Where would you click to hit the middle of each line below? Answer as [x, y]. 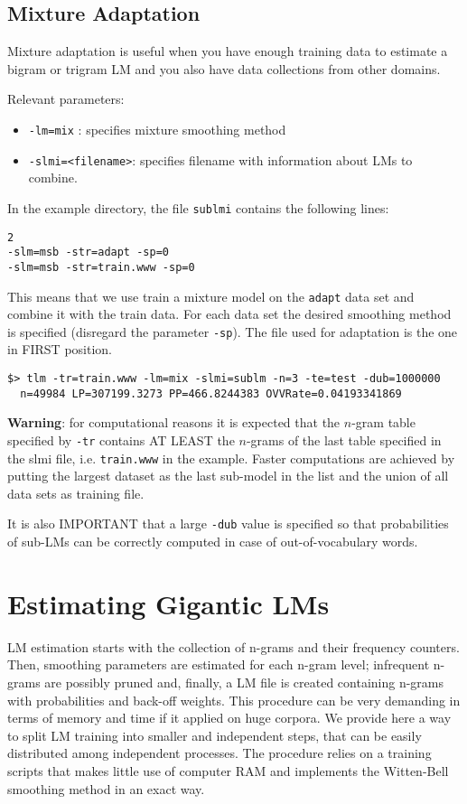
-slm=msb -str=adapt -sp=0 [88, 252]
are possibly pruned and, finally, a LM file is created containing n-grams [244, 682]
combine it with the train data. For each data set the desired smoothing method [229, 314]
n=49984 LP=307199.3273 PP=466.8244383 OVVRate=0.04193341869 [211, 393]
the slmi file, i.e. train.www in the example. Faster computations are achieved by [231, 458]
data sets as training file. [76, 493]
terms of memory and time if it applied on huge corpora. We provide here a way [229, 718]
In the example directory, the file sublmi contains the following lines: [198, 207]
